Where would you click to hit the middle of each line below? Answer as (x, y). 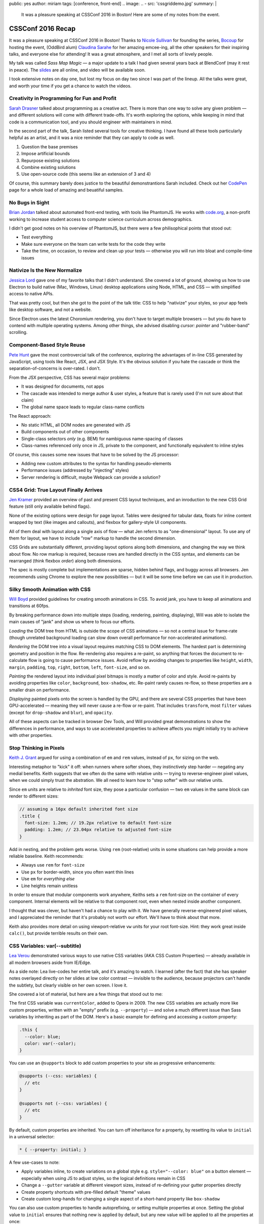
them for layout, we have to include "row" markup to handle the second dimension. (92, 538)
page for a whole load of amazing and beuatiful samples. (66, 190)
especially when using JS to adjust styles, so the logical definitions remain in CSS (103, 1178)
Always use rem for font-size (53, 865)
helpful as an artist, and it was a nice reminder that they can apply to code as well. (92, 138)
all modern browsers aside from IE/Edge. (50, 963)
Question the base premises (50, 146)
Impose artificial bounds (46, 154)
